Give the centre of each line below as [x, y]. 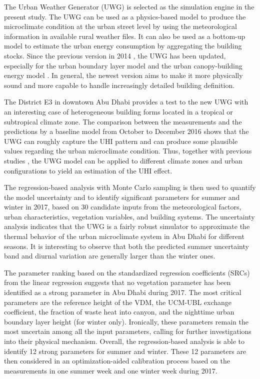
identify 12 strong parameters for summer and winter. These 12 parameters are [125, 351]
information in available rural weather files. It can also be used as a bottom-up [125, 36]
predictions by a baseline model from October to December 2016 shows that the [126, 131]
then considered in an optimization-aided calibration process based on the [117, 361]
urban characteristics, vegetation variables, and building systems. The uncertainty [129, 216]
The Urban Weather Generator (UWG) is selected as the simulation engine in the [129, 6]
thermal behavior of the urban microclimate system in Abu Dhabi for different [124, 236]
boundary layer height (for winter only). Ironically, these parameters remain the [126, 321]
